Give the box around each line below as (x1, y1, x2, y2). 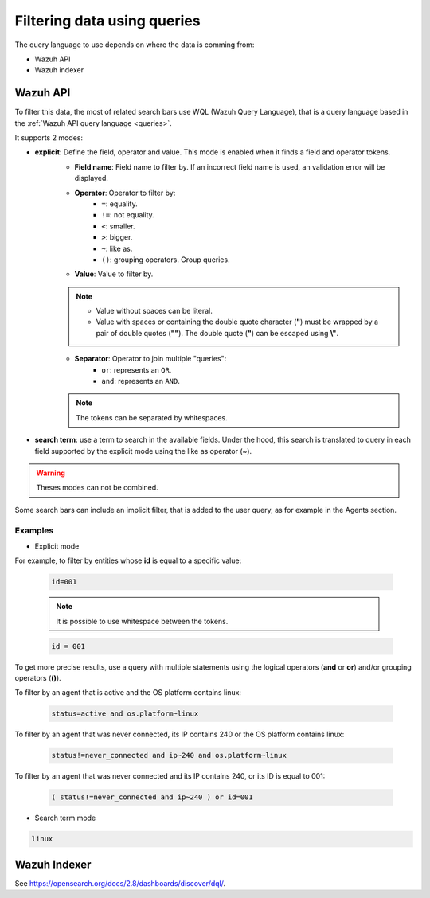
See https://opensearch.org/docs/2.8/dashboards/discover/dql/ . (14, 878, 226, 888)
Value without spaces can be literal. (96, 306, 213, 316)
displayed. (74, 174, 109, 183)
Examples (14, 525, 54, 536)
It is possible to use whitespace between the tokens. (56, 616, 229, 626)
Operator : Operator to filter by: (74, 188, 176, 197)
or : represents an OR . (101, 365, 172, 374)
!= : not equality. (101, 210, 154, 220)
